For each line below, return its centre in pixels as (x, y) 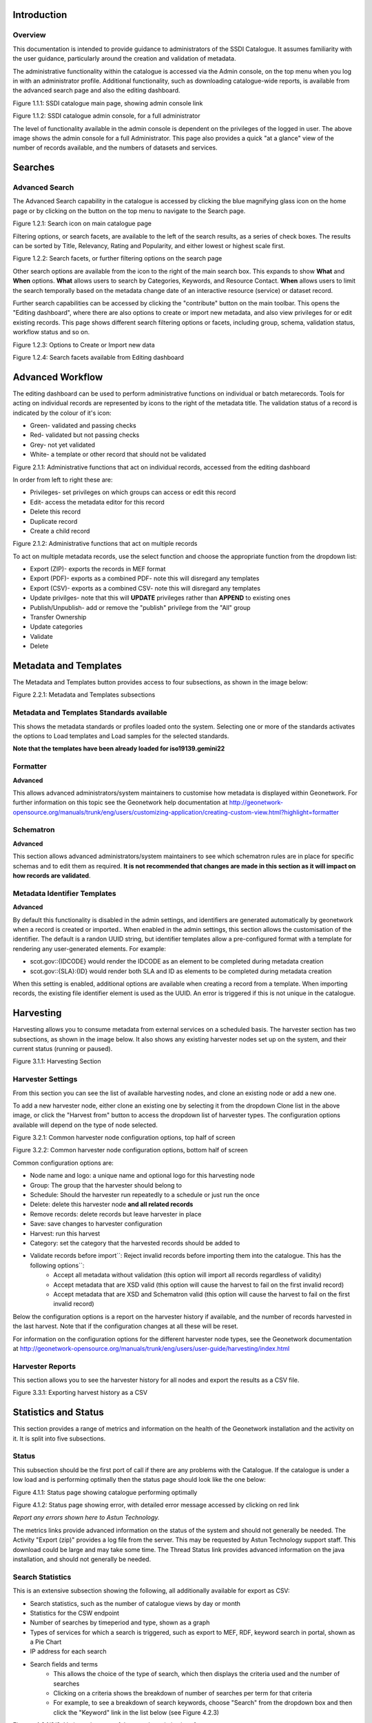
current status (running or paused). (63, 1048)
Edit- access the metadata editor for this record (97, 502)
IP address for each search (68, 1651)
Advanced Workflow (58, 377)
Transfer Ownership (58, 618)
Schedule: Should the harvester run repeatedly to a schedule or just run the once (145, 1195)
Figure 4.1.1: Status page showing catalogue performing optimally (105, 1492)
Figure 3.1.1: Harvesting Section (57, 1061)
